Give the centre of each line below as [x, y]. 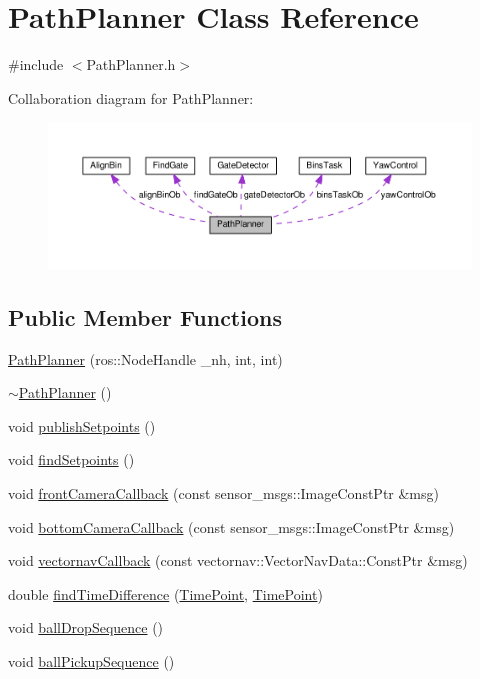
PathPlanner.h [131, 64]
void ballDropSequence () [86, 627]
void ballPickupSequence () [91, 660]
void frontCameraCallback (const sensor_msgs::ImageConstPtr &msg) [223, 493]
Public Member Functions [145, 316]
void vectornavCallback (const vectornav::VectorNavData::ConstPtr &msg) [238, 560]
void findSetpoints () [71, 459]
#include [36, 64]
